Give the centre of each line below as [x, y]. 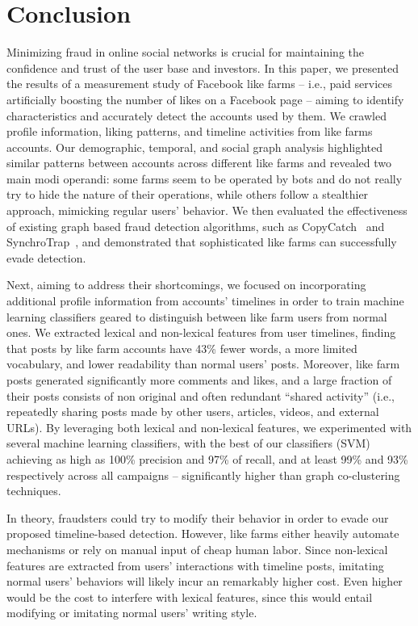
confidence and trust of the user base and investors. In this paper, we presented [203, 67]
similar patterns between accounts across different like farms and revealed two [199, 163]
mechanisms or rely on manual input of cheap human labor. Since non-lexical [197, 549]
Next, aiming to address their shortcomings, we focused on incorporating [186, 285]
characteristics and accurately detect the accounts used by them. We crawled [196, 115]
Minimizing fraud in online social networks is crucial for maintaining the [185, 52]
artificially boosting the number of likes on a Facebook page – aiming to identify [205, 99]
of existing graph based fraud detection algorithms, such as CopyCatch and [196, 226]
